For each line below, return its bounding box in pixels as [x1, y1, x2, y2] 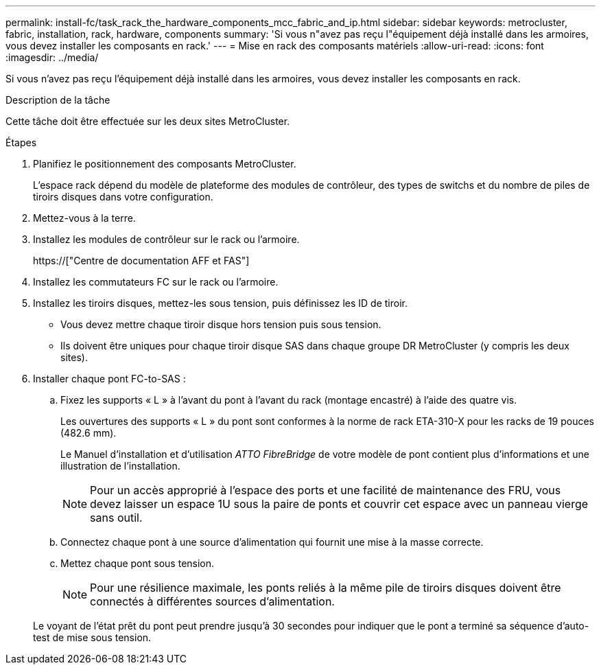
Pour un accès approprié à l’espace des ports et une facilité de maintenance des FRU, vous [90, 483, 561, 497]
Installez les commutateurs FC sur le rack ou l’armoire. [33, 276, 279, 288]
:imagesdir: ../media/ [5, 51, 99, 63]
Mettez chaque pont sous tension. [60, 557, 215, 569]
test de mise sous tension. [33, 632, 152, 643]
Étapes [5, 137, 37, 148]
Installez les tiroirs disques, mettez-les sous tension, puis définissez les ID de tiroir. [33, 297, 408, 309]
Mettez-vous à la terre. [33, 212, 136, 224]
